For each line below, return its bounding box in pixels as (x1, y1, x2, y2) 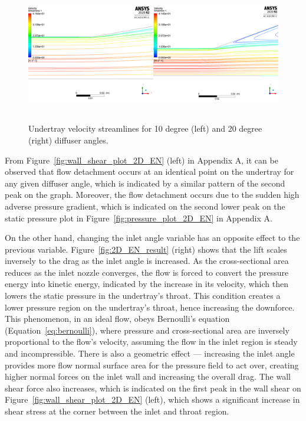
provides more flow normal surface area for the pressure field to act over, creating (5, 358, 299, 371)
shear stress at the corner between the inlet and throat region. (5, 405, 229, 417)
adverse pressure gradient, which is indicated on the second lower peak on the (5, 200, 285, 212)
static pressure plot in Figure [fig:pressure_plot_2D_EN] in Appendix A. (5, 211, 272, 224)
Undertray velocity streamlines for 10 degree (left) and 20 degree (28, 122, 262, 135)
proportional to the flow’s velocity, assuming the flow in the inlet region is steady (5, 335, 298, 348)
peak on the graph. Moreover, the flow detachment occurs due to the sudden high (5, 188, 300, 201)
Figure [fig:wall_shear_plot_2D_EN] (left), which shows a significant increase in (5, 393, 300, 406)
